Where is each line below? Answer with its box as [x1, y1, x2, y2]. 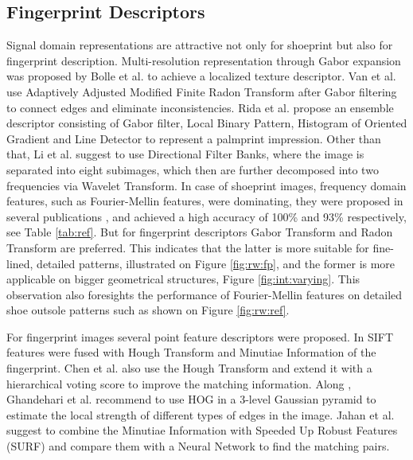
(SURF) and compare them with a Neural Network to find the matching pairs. [6, 438, 390, 454]
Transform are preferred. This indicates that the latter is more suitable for [6, 239, 369, 255]
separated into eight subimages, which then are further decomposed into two [6, 161, 379, 177]
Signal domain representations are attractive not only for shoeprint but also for [6, 37, 393, 53]
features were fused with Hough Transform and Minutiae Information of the [6, 344, 376, 361]
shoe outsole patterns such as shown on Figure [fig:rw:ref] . [6, 302, 290, 318]
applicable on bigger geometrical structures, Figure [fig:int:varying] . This [6, 271, 360, 287]
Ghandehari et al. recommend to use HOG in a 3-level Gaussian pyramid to [6, 391, 376, 407]
